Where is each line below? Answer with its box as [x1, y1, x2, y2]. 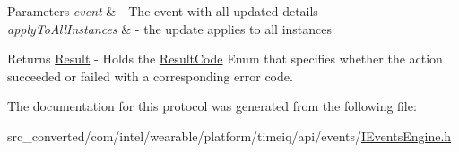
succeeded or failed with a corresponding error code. [7, 66, 293, 85]
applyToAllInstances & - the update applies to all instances [7, 19, 333, 38]
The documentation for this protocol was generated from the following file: [7, 97, 417, 115]
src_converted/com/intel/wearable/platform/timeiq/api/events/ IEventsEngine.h [7, 126, 452, 145]
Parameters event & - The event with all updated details [7, 2, 318, 20]
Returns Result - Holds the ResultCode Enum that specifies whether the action [7, 49, 443, 68]
